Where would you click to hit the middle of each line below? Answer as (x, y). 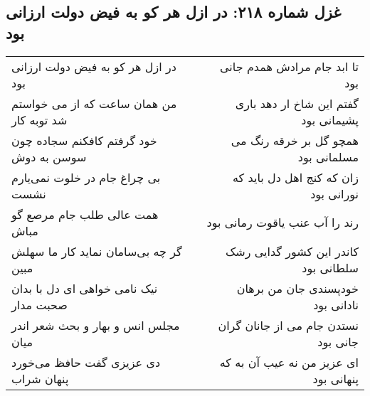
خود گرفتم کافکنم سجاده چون (84, 140)
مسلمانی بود (328, 156)
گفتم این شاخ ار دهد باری (297, 103)
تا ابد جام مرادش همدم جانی (289, 66)
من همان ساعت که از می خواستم (94, 103)
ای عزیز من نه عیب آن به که (289, 362)
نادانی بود (336, 304)
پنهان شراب (40, 378)
